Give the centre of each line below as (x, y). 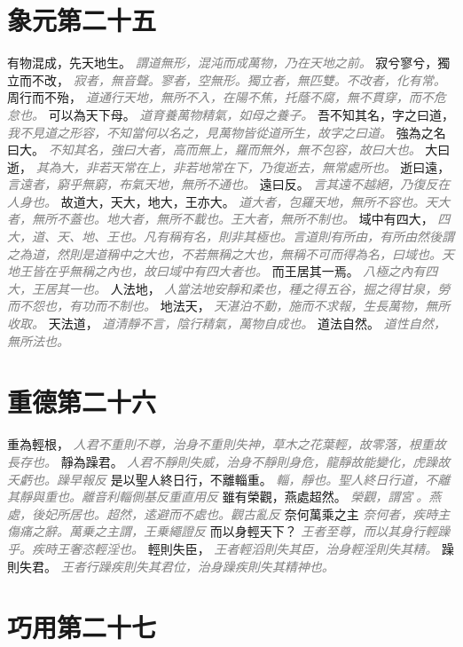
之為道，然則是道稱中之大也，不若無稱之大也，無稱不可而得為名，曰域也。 (224, 253)
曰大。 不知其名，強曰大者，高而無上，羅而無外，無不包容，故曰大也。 (214, 150)
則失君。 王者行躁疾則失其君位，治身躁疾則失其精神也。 (171, 566)
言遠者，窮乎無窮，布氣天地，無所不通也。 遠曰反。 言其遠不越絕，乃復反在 (229, 184)
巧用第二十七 (82, 627)
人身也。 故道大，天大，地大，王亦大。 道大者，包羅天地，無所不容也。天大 (229, 201)
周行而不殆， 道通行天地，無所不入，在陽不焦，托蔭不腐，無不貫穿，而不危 (227, 97)
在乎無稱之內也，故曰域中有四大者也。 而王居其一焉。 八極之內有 (235, 271)
